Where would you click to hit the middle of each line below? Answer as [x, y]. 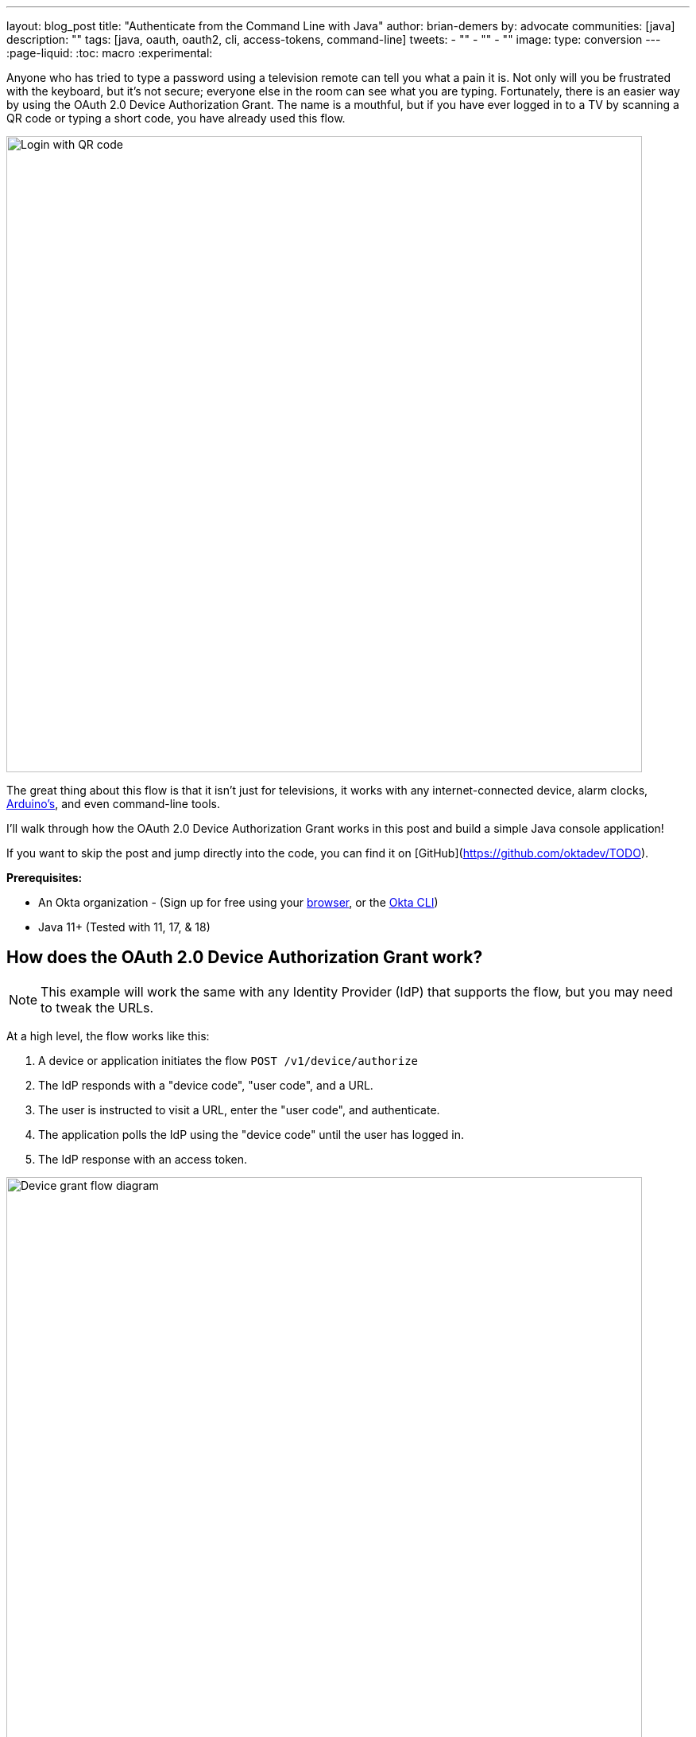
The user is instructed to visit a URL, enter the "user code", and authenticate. [239, 1109]
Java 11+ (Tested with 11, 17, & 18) [124, 927]
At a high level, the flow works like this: [108, 1036]
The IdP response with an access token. [143, 1159]
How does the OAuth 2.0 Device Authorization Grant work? [245, 958]
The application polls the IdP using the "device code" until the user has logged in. [251, 1134]
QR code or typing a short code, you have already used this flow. [176, 118]
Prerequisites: [44, 878]
